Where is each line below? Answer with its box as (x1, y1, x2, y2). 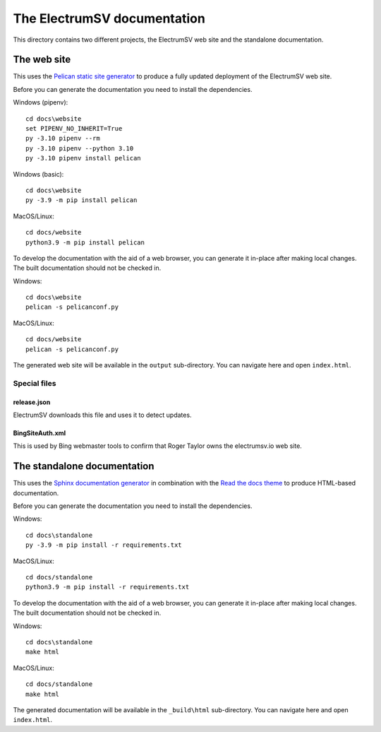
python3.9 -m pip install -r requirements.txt (25, 583, 190, 591)
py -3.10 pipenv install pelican (25, 154, 141, 163)
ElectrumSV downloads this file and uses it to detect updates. (13, 411, 192, 419)
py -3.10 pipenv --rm (25, 134, 100, 143)
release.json (13, 398, 51, 406)
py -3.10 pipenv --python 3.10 (25, 144, 134, 152)
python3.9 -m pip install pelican (25, 238, 145, 247)
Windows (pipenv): (13, 98, 68, 107)
